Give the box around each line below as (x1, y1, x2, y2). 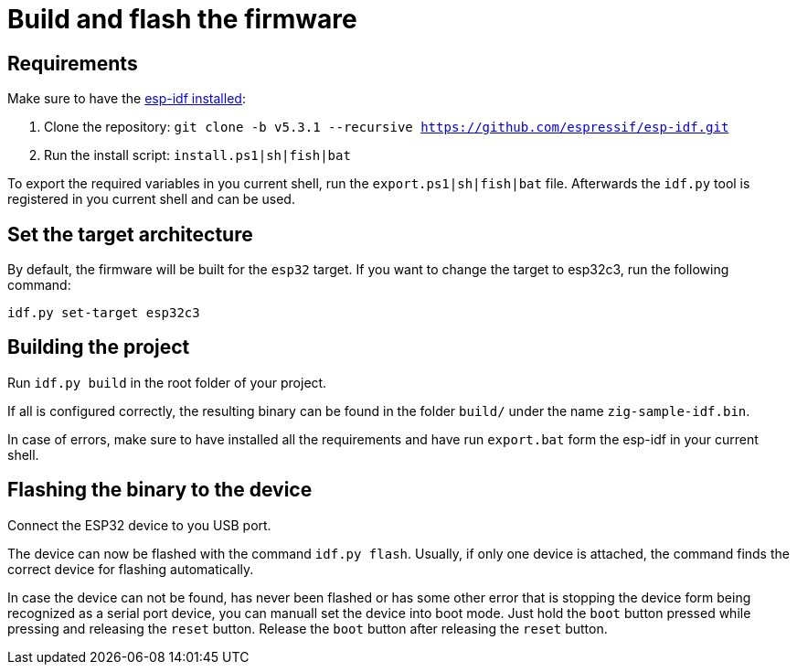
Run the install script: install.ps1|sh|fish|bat (44, 147, 351, 164)
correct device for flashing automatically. (7, 560, 254, 577)
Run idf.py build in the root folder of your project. (7, 374, 327, 390)
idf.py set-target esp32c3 (7, 305, 200, 321)
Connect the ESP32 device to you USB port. (7, 517, 271, 533)
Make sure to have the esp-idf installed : (7, 91, 246, 107)
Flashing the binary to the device (7, 478, 313, 502)
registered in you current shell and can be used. (7, 191, 295, 208)
